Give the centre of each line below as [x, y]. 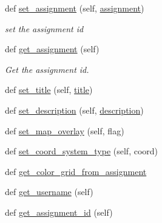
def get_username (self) [49, 192]
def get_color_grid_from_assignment [76, 171]
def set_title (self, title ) [49, 90]
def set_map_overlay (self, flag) [65, 130]
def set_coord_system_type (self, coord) [82, 151]
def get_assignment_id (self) [59, 212]
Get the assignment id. [47, 69]
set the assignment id [44, 28]
